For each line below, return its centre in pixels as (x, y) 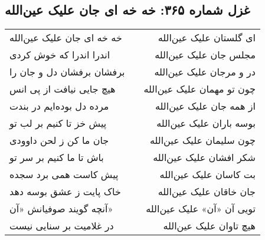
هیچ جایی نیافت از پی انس (63, 89)
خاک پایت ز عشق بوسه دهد (65, 192)
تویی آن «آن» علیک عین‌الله (201, 209)
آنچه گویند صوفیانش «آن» (61, 209)
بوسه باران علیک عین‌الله (206, 123)
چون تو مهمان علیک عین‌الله (199, 89)
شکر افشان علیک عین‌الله (204, 157)
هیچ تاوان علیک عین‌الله (209, 226)
